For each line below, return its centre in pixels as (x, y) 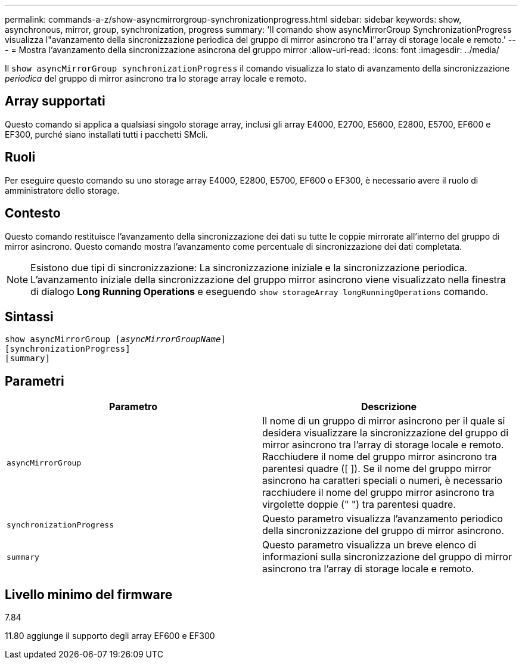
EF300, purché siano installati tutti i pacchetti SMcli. (106, 134)
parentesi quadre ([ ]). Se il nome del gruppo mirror (377, 469)
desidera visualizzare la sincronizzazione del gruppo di (386, 433)
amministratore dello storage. (62, 190)
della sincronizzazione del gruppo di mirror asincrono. (383, 531)
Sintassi (29, 317)
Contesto (33, 213)
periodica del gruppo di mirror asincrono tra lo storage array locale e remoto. (156, 78)
